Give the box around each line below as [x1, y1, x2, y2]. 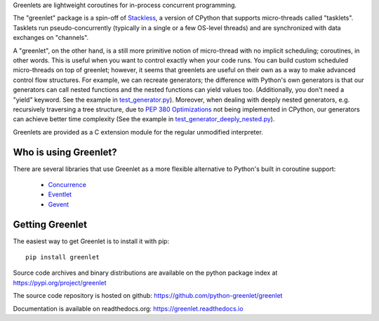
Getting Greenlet [13, 218, 88, 231]
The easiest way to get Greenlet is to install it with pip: [13, 237, 170, 245]
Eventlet [48, 190, 72, 199]
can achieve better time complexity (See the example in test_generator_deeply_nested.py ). [13, 115, 275, 123]
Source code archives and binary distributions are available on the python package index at [13, 268, 278, 277]
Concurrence [48, 180, 87, 189]
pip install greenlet [25, 253, 100, 261]
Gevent [48, 200, 69, 208]
